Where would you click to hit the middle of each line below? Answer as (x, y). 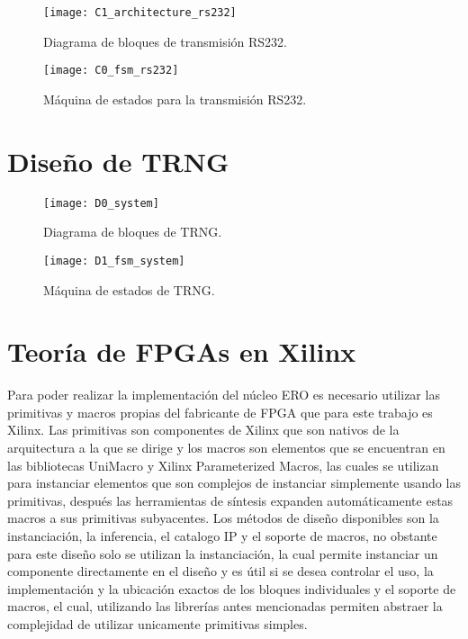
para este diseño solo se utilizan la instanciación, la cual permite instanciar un (223, 553)
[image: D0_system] (101, 203)
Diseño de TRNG (118, 161)
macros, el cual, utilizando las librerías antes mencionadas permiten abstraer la (225, 606)
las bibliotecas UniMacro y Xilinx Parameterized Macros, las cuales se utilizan (223, 465)
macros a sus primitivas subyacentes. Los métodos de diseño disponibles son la (223, 518)
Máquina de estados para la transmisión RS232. (175, 99)
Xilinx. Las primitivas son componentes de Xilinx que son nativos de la (203, 430)
